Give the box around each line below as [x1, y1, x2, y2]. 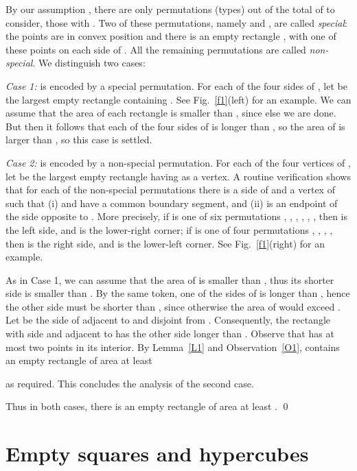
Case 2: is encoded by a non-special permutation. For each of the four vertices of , [5, 155, 351, 169]
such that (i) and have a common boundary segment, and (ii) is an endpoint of [5, 195, 338, 210]
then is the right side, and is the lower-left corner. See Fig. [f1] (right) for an [5, 236, 325, 250]
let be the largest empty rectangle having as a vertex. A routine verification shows [5, 169, 351, 183]
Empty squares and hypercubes [5, 439, 309, 468]
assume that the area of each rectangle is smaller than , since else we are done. [5, 106, 336, 120]
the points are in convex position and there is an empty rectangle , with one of [5, 29, 336, 43]
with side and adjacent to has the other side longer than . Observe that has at [5, 326, 334, 341]
